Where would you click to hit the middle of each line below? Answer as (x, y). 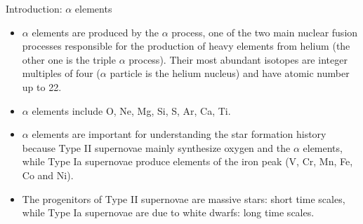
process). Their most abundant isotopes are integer (238, 59)
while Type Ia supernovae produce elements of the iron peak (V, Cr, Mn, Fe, (187, 161)
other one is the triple (69, 59)
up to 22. (42, 86)
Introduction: (34, 8)
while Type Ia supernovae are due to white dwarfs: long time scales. (168, 212)
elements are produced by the (95, 32)
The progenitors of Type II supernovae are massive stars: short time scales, (184, 198)
